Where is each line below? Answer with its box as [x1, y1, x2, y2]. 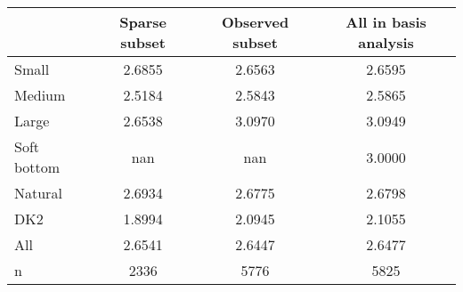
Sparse [119, 12, 167, 32]
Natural [14, 182, 62, 203]
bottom [14, 157, 61, 177]
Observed [221, 12, 289, 32]
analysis [358, 32, 414, 53]
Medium [14, 85, 66, 105]
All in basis [345, 12, 426, 32]
